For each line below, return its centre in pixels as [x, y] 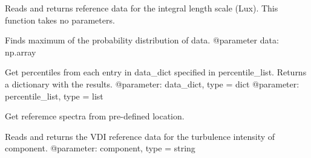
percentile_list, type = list [54, 96]
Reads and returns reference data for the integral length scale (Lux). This [142, 8]
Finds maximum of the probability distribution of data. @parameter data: [142, 40]
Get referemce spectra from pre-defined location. [95, 116]
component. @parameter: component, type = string [100, 148]
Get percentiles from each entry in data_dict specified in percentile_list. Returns [156, 72]
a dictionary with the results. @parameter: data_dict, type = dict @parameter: [152, 84]
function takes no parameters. [60, 20]
